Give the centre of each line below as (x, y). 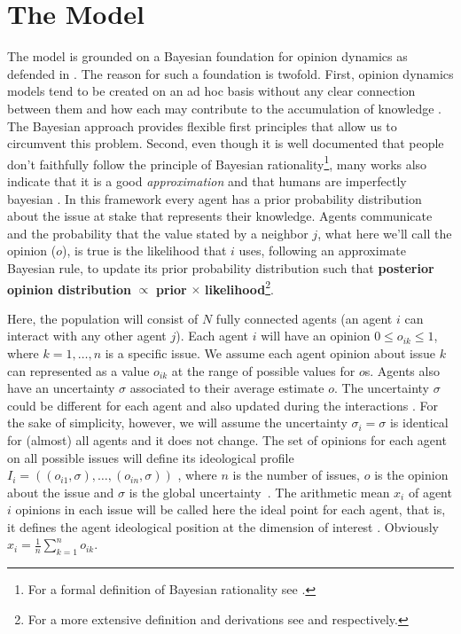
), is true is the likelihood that (145, 250)
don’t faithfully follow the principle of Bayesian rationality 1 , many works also (217, 162)
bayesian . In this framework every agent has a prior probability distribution (215, 198)
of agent (430, 492)
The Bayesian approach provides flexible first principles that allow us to (202, 125)
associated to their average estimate (227, 388)
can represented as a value (78, 370)
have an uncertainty (61, 388)
